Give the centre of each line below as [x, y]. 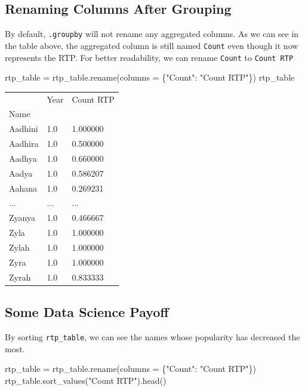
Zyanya [22, 218]
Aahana [23, 188]
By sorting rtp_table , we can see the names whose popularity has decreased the [152, 336]
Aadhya [23, 158]
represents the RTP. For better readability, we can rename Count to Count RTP [149, 57]
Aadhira [24, 144]
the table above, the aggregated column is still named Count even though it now [152, 45]
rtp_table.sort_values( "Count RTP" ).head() [86, 380]
